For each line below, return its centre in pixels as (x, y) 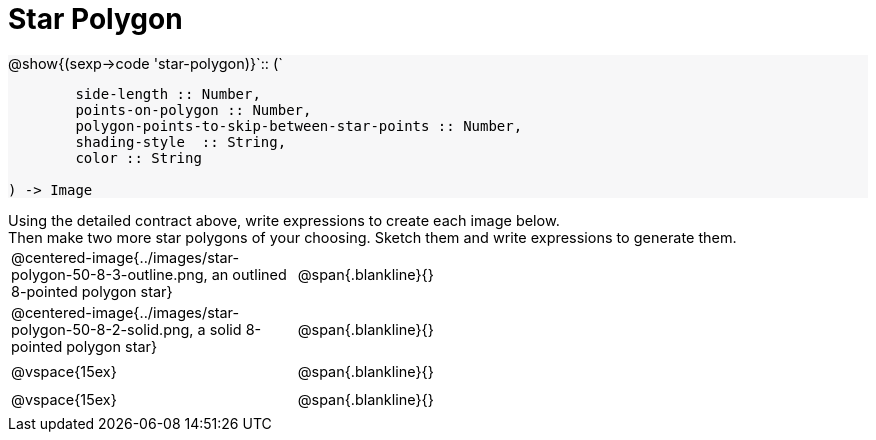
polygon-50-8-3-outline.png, (109, 274)
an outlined (249, 274)
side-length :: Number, (168, 93)
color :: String (138, 157)
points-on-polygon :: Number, (193, 109)
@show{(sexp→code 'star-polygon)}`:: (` (145, 63)
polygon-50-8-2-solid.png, (102, 329)
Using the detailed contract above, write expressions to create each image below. (284, 220)
